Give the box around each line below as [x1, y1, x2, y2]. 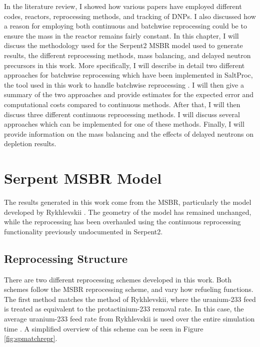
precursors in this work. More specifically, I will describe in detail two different [4, 60, 245, 70]
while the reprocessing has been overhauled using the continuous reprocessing [4, 216, 241, 227]
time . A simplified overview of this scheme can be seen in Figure [4, 323, 203, 333]
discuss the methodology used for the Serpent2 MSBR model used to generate [4, 40, 243, 51]
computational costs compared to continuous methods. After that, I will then [4, 99, 240, 109]
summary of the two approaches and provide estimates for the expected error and [4, 89, 254, 100]
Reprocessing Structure [4, 250, 128, 266]
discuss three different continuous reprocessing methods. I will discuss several [4, 109, 240, 119]
